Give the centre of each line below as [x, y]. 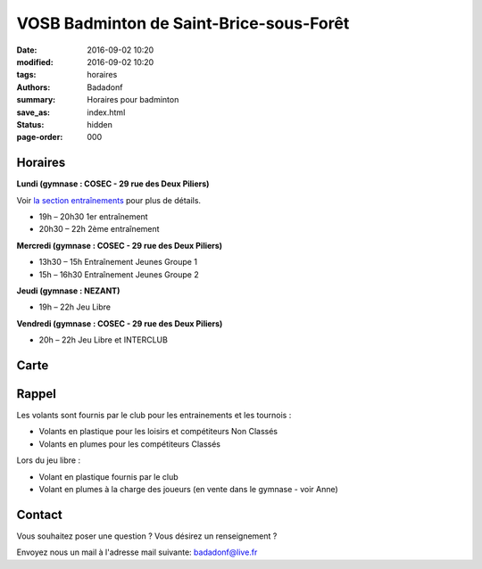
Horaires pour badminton [133, 100]
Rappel [37, 394]
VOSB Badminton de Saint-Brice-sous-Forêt [183, 23]
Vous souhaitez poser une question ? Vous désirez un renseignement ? [147, 536]
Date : [27, 50]
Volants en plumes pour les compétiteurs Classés [129, 444]
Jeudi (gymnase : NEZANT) [68, 291]
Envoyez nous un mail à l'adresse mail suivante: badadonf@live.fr [137, 552]
